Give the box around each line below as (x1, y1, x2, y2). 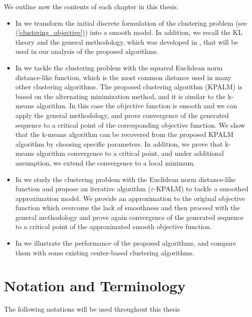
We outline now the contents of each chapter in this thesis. (4, 1, 179, 11)
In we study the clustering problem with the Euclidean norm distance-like (15, 174, 235, 184)
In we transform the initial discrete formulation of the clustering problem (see (15, 17, 247, 28)
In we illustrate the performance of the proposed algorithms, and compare (15, 238, 236, 248)
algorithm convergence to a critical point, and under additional (36, 148, 224, 158)
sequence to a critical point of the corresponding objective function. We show (15, 119, 245, 130)
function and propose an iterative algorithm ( (15, 184, 151, 194)
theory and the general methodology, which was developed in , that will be (15, 36, 238, 47)
